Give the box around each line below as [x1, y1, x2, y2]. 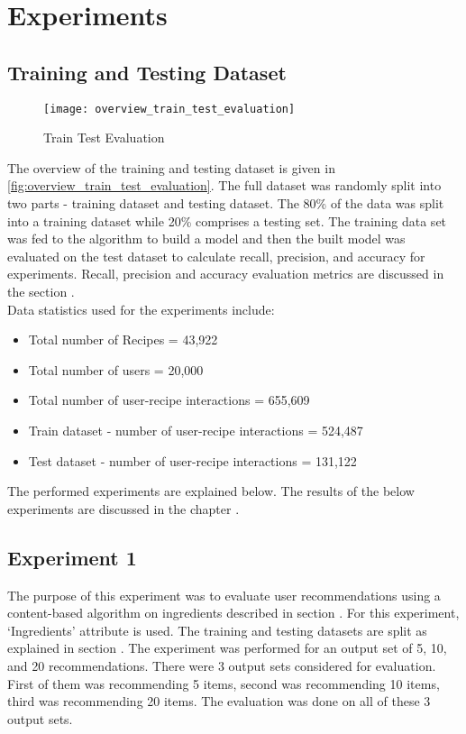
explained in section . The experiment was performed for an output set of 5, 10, [7, 638, 447, 657]
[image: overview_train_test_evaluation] [43, 102, 296, 115]
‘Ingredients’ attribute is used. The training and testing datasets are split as [7, 620, 427, 639]
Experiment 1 [7, 543, 137, 571]
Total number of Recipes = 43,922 [28, 330, 218, 349]
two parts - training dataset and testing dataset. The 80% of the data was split [7, 194, 444, 213]
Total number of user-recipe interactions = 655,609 [28, 390, 310, 409]
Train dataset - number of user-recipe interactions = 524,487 [28, 420, 363, 439]
